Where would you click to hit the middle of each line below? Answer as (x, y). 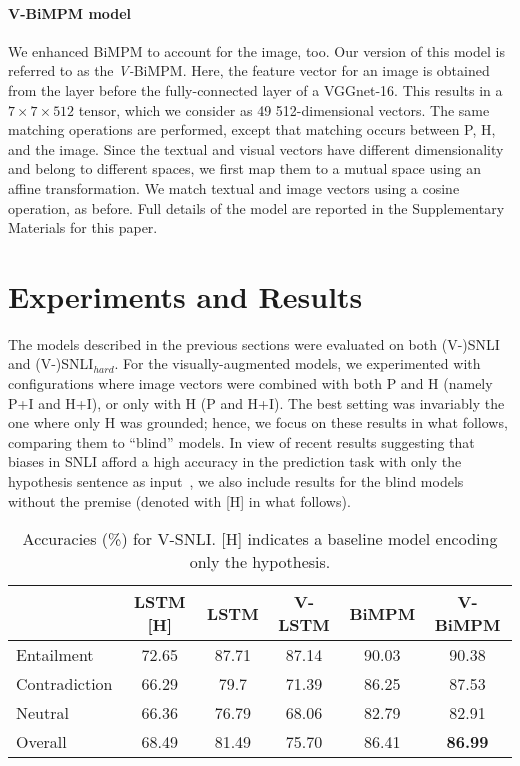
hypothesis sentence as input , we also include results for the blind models (236, 481)
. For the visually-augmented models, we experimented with (297, 363)
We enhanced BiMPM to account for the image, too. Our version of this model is (256, 50)
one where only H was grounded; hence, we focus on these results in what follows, (258, 422)
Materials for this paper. (83, 227)
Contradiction (64, 684)
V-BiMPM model (70, 12)
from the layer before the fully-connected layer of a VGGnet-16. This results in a (255, 89)
